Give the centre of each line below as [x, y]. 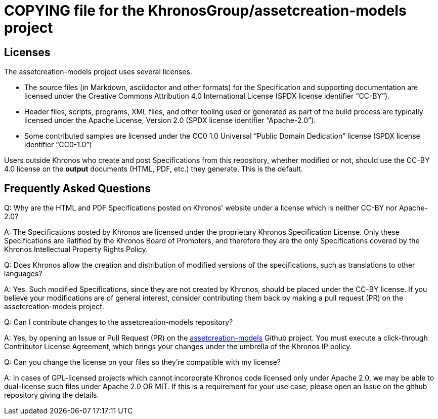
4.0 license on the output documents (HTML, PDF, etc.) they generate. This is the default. [154, 169]
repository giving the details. [52, 395]
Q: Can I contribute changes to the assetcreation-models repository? [119, 322]
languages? [23, 274]
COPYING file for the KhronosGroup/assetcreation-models [205, 11]
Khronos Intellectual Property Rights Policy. [76, 249]
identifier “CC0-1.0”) [58, 145]
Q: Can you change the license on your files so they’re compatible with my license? [142, 362]
